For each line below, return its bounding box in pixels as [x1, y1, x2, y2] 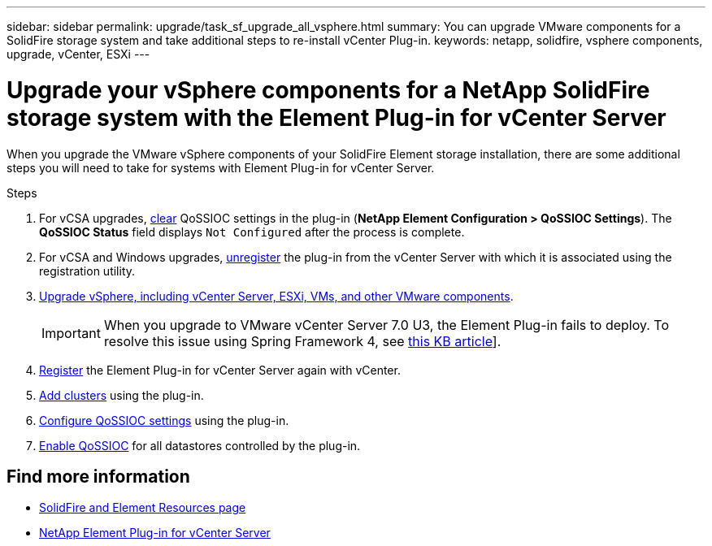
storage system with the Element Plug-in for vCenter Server [7, 103, 666, 132]
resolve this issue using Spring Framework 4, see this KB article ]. [103, 332, 501, 349]
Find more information [7, 466, 190, 487]
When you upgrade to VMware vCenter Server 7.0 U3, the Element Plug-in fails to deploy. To [103, 316, 670, 333]
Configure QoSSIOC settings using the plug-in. [39, 413, 289, 427]
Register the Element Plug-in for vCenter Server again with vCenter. [39, 362, 401, 377]
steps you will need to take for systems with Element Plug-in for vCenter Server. [7, 160, 435, 175]
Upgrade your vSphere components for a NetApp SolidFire [7, 76, 650, 104]
